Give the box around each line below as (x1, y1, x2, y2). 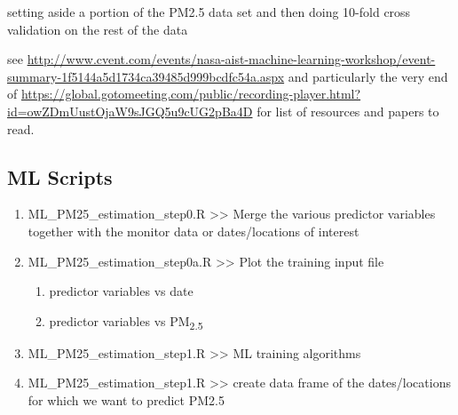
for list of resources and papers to (257, 101, 439, 120)
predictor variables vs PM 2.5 (49, 311, 203, 332)
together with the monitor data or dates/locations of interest (28, 221, 359, 240)
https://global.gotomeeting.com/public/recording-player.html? (20, 84, 361, 103)
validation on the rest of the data (7, 20, 188, 38)
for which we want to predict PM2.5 (28, 391, 225, 410)
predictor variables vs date (49, 282, 193, 300)
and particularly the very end (288, 67, 448, 85)
